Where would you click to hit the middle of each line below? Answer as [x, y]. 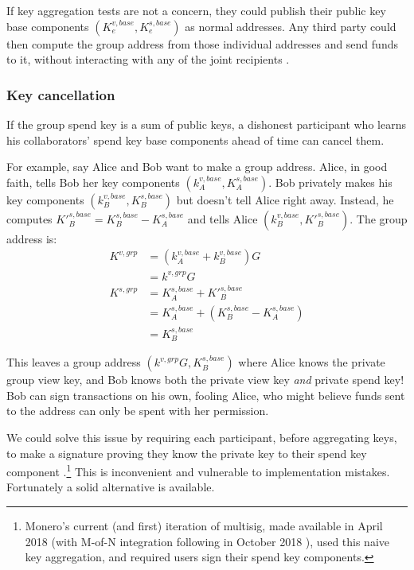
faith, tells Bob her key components [93, 182]
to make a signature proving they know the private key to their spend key [187, 453]
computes [29, 218]
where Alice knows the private [312, 362]
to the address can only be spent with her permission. [138, 411]
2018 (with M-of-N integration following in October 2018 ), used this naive [207, 541]
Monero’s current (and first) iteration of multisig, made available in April [204, 525]
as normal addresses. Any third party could [291, 26]
